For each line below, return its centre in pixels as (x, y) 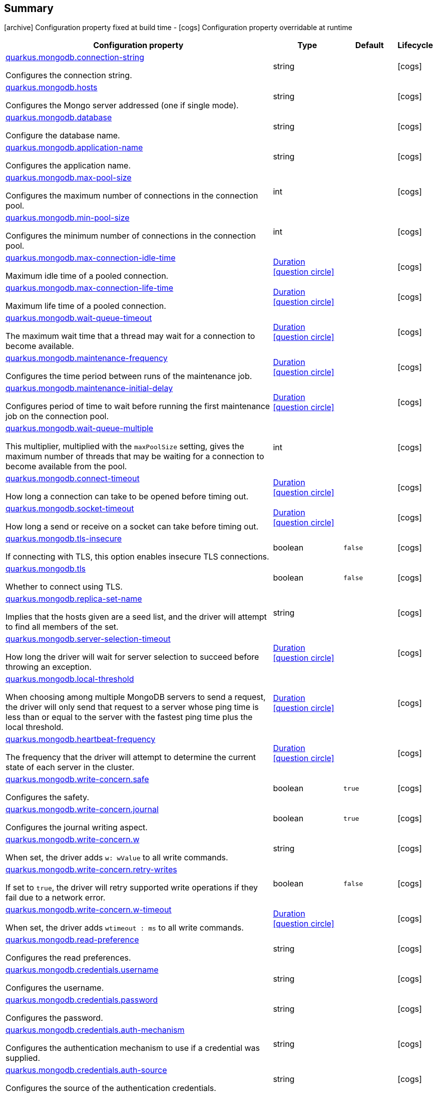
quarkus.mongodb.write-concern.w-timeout (89, 910)
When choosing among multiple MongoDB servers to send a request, (136, 697)
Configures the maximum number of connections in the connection (132, 196)
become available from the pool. (66, 467)
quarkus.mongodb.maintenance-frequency (87, 358)
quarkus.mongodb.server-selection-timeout (88, 639)
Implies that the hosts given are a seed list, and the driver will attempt (136, 617)
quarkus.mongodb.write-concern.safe (77, 779)
